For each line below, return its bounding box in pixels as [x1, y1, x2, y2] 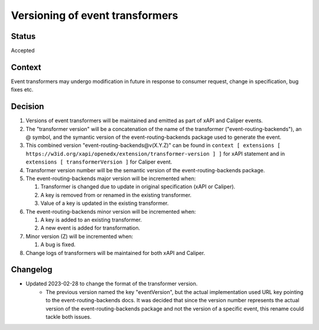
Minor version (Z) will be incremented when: [25, 233, 134, 240]
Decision [11, 102, 44, 112]
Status [11, 31, 36, 41]
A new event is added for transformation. [40, 224, 141, 231]
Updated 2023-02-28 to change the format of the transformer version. [25, 280, 198, 287]
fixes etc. [11, 86, 34, 93]
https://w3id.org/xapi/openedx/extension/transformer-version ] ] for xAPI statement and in [25, 150, 285, 157]
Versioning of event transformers [11, 9, 178, 22]
